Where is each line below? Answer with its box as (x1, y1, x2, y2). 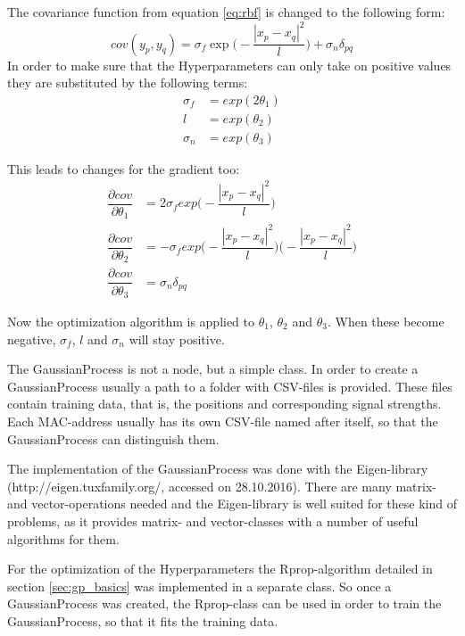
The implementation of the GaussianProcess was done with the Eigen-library (7, 459, 428, 478)
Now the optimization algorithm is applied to (7, 311, 255, 330)
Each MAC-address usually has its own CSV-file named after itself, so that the (7, 411, 438, 430)
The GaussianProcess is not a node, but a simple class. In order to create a (7, 359, 419, 378)
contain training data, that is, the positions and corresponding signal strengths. (7, 394, 442, 413)
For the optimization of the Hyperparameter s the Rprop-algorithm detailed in (7, 559, 433, 578)
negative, (7, 329, 56, 348)
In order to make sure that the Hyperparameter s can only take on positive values (7, 55, 452, 74)
